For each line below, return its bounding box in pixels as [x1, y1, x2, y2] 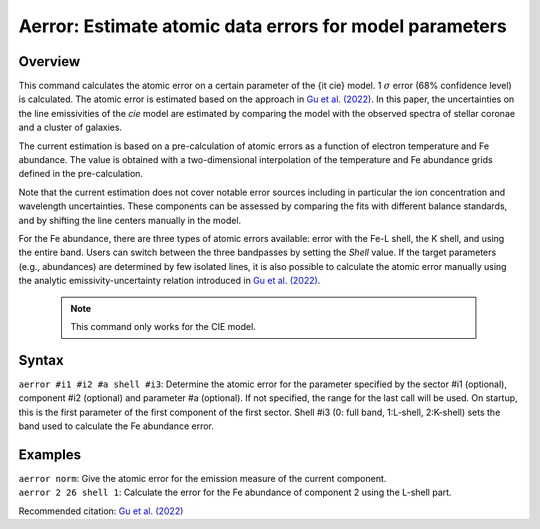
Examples [18, 446, 82, 463]
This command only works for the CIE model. [70, 320, 257, 332]
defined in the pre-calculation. [18, 168, 144, 180]
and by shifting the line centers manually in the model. [18, 214, 242, 226]
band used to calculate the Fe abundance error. [18, 420, 214, 432]
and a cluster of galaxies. [18, 121, 123, 134]
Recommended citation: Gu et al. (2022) [18, 505, 184, 517]
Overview [18, 53, 81, 70]
